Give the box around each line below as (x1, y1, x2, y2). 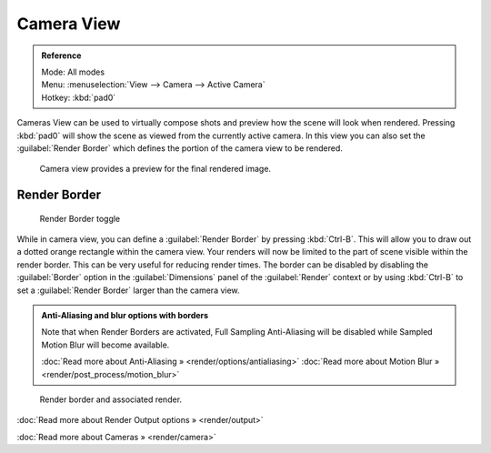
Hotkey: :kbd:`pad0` (41, 92, 116, 103)
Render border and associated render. (39, 394, 182, 405)
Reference (41, 50, 82, 61)
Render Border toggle (39, 213, 121, 224)
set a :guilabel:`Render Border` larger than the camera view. (16, 285, 240, 296)
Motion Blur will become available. (41, 339, 170, 350)
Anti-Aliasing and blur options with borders (41, 310, 209, 321)
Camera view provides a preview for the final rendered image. (39, 164, 272, 175)
